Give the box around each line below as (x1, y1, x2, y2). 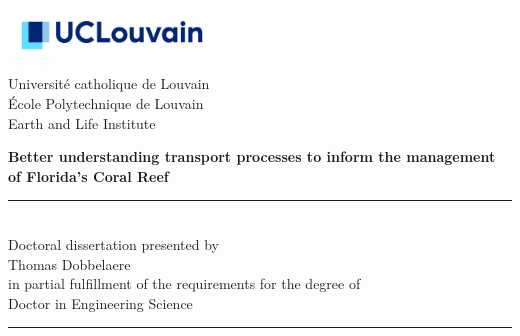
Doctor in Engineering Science (8, 292, 193, 313)
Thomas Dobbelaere (8, 253, 131, 274)
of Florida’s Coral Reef (8, 165, 169, 186)
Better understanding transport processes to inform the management (8, 146, 496, 167)
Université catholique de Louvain (8, 73, 210, 94)
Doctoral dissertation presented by (8, 234, 219, 255)
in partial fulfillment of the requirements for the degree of (8, 273, 361, 294)
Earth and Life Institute (8, 112, 156, 133)
